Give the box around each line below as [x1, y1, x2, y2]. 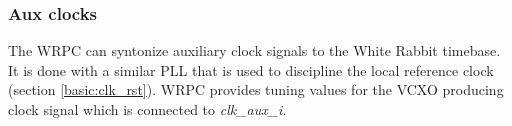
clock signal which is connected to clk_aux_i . [8, 99, 287, 119]
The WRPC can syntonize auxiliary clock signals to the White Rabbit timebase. [8, 40, 501, 61]
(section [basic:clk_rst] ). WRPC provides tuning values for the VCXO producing [8, 79, 504, 100]
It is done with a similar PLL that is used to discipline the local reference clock [8, 59, 494, 80]
